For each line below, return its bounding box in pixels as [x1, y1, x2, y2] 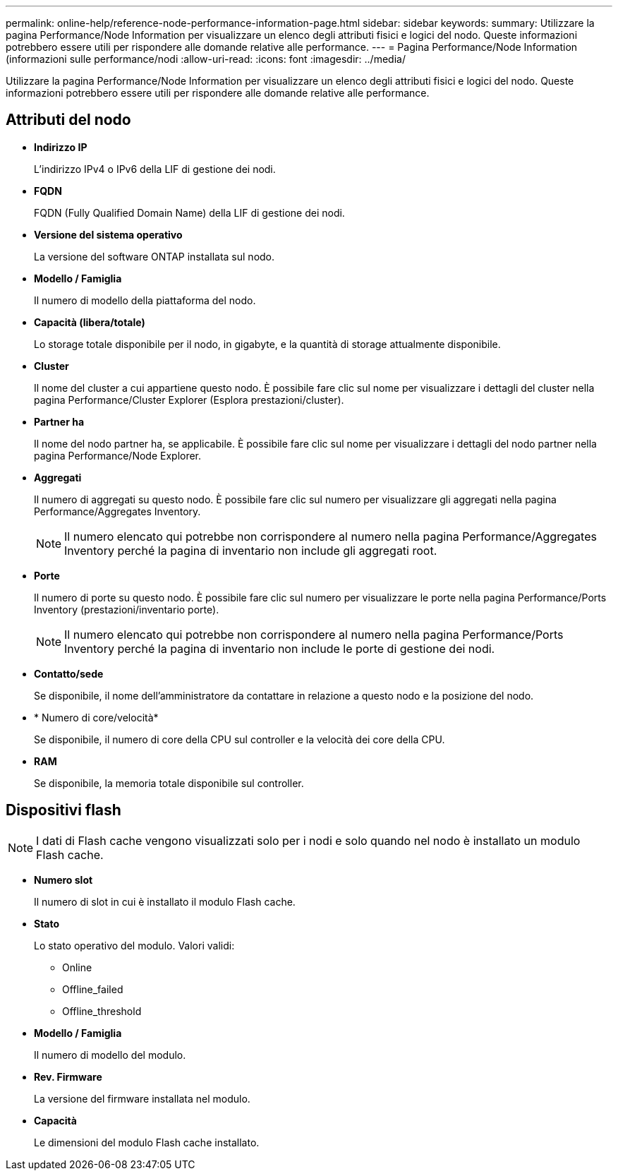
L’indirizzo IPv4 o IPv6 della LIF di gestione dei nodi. [34, 162, 276, 175]
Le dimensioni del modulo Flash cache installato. [34, 1136, 260, 1148]
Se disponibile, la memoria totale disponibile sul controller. [34, 776, 304, 789]
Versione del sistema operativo [34, 228, 183, 241]
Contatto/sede [34, 667, 104, 680]
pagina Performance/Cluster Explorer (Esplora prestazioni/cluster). [34, 393, 344, 406]
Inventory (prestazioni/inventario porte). [34, 603, 219, 616]
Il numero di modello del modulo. [34, 1048, 186, 1061]
